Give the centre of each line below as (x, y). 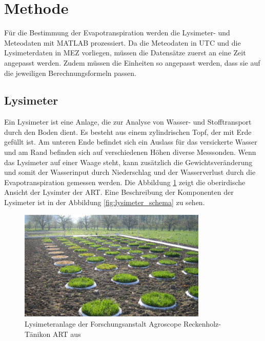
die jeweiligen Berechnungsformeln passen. (70, 73)
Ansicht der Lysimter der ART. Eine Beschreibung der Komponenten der (119, 192)
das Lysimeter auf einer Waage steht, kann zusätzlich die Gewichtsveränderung (128, 162)
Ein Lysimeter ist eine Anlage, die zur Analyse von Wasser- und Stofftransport (128, 122)
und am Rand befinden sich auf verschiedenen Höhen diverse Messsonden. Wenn (130, 152)
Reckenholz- (202, 323)
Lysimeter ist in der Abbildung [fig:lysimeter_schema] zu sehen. (105, 202)
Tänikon (38, 334)
